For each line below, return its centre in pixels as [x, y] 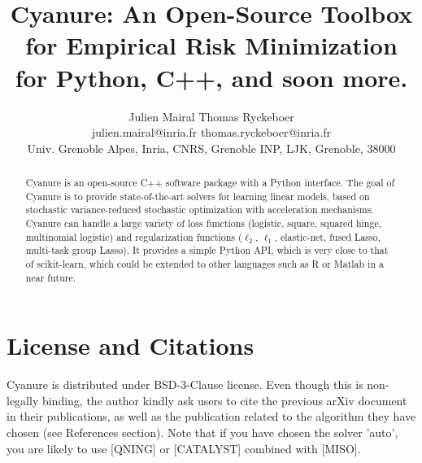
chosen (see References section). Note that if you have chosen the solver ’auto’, [202, 432]
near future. [50, 277]
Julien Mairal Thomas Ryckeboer [211, 116]
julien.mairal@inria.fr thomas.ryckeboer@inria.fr [211, 132]
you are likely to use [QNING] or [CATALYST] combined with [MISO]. [184, 448]
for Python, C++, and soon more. [211, 77]
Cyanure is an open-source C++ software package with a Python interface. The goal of [210, 183]
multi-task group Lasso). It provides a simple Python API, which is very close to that [207, 250]
